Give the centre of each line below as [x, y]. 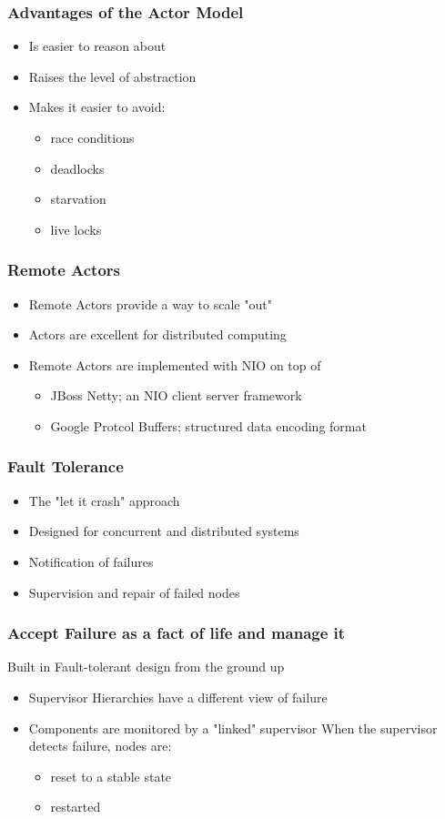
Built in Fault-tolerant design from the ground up [146, 667]
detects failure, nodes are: [100, 746]
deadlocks [77, 168]
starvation [78, 199]
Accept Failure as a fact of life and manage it [177, 633]
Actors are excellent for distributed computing [157, 334]
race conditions [92, 137]
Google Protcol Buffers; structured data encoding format [208, 425]
